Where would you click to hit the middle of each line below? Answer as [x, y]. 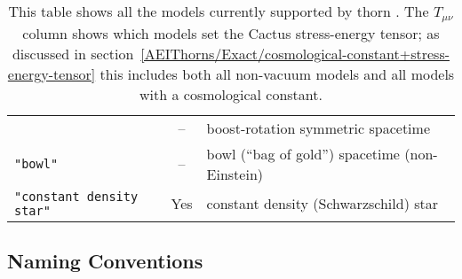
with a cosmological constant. [231, 94]
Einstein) [235, 174]
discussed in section [73, 53]
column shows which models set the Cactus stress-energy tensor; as [231, 33]
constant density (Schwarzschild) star [322, 204]
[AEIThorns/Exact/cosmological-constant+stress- [295, 53]
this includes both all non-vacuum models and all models [277, 74]
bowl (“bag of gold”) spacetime [303, 153]
